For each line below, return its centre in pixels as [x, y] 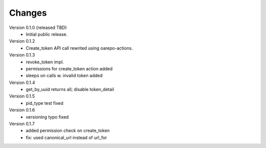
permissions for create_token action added [69, 68]
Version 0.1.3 [22, 55]
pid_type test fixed [45, 103]
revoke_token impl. [45, 62]
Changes [28, 13]
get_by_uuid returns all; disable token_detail [70, 89]
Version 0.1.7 [22, 124]
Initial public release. [47, 34]
